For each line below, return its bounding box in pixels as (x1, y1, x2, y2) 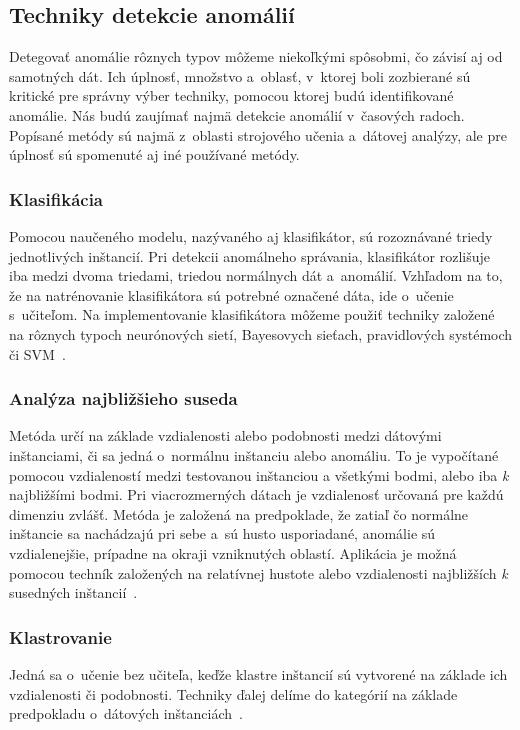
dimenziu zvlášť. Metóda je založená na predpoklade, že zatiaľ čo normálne (9, 503, 469, 524)
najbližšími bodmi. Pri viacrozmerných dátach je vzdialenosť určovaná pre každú (9, 484, 504, 505)
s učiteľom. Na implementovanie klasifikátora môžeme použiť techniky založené (9, 304, 495, 325)
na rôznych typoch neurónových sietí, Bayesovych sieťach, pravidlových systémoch (9, 323, 513, 344)
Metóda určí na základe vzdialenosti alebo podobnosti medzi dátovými (9, 425, 442, 446)
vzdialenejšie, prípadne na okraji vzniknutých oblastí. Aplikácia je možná (9, 542, 457, 563)
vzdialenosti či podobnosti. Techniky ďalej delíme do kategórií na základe (9, 683, 458, 704)
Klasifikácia (9, 186, 104, 211)
